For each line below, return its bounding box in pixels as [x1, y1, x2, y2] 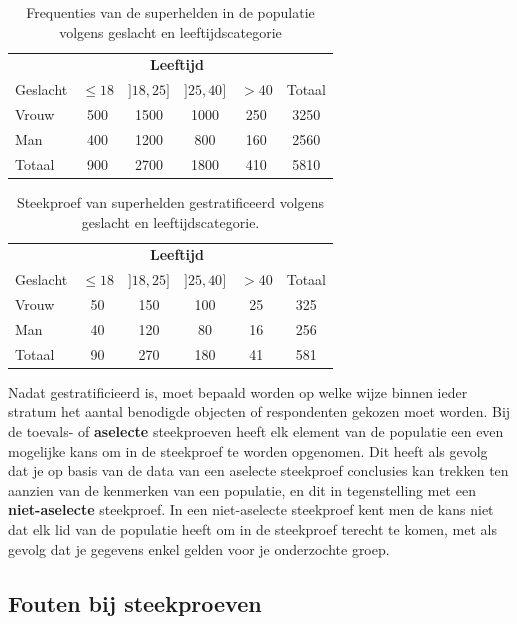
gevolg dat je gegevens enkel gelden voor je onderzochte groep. [8, 538, 390, 559]
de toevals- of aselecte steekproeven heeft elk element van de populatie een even [8, 421, 504, 441]
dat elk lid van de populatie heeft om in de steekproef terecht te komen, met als [8, 518, 498, 539]
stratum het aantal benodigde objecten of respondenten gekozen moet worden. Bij [8, 401, 511, 422]
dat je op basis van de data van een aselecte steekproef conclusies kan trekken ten [8, 460, 509, 481]
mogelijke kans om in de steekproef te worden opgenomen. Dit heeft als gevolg [8, 440, 488, 461]
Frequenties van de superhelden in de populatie [26, 2, 315, 22]
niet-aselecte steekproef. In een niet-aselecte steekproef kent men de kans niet [8, 499, 494, 520]
